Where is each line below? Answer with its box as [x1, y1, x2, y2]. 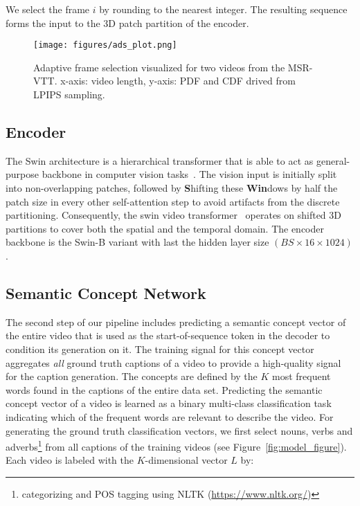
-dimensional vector [145, 453, 228, 467]
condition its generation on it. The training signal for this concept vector [6, 341, 314, 356]
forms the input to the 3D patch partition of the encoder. [6, 15, 249, 30]
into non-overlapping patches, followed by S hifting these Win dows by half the [6, 181, 338, 195]
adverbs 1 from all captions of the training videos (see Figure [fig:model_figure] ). [6, 437, 347, 453]
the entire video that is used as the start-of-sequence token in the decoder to [6, 328, 330, 343]
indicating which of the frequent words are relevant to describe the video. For [6, 409, 334, 424]
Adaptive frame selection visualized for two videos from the [33, 60, 285, 74]
